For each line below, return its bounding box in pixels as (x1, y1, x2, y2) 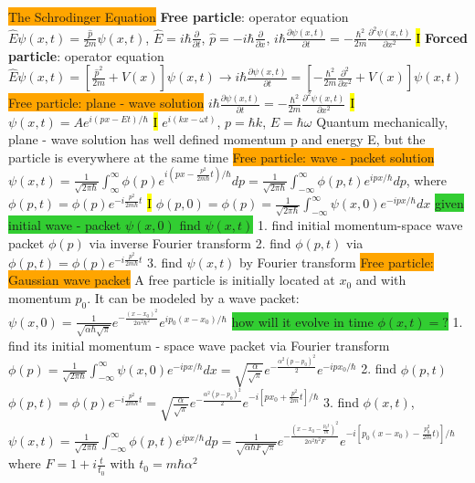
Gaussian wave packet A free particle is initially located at (8, 270, 335, 289)
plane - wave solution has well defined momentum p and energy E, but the (8, 130, 426, 149)
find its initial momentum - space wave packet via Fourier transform (8, 335, 390, 354)
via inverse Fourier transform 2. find (89, 233, 291, 252)
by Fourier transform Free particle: (239, 252, 434, 271)
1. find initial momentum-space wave (258, 215, 463, 234)
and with (355, 270, 406, 289)
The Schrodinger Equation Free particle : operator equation (8, 7, 349, 26)
